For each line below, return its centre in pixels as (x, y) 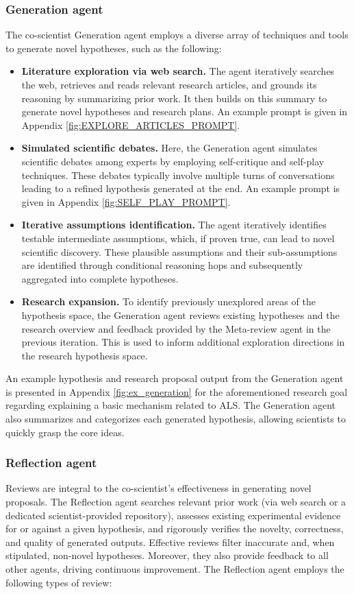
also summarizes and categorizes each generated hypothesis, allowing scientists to (176, 419)
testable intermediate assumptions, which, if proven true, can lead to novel (178, 238)
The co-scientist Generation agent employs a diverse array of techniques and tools (177, 35)
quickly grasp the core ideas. (65, 432)
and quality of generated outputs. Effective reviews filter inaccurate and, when (170, 542)
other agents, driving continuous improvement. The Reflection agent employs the (175, 569)
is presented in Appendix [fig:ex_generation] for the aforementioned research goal (177, 391)
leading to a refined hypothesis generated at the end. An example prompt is (181, 188)
